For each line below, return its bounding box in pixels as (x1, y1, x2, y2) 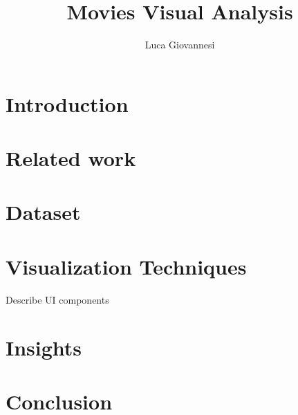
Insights (6, 333, 82, 361)
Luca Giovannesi (145, 37, 215, 52)
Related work (6, 144, 136, 172)
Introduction (6, 89, 129, 118)
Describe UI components (6, 292, 109, 306)
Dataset (6, 198, 81, 226)
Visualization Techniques (6, 252, 247, 280)
